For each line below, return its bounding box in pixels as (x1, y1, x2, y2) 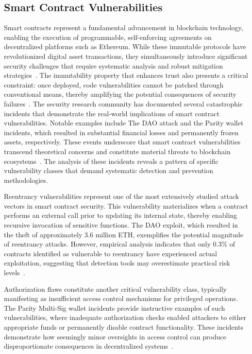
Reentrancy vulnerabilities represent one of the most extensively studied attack (4, 191, 239, 201)
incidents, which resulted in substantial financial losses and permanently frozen (4, 127, 239, 137)
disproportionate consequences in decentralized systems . (4, 341, 174, 351)
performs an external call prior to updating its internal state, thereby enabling (4, 210, 237, 220)
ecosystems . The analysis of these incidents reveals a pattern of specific (4, 156, 218, 166)
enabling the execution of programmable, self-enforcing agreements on (4, 32, 212, 42)
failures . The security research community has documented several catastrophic (4, 98, 243, 108)
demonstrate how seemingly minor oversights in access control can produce (4, 331, 226, 341)
